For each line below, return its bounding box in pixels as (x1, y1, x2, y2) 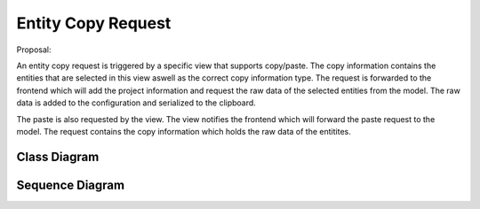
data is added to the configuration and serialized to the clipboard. (16, 97, 257, 108)
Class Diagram (16, 149, 100, 164)
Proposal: (16, 44, 52, 55)
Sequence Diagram (16, 177, 124, 192)
